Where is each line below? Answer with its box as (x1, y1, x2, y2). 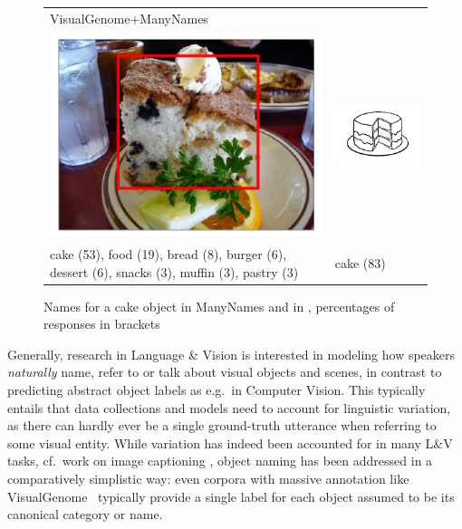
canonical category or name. (7, 505, 163, 524)
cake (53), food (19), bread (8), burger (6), (50, 244, 287, 263)
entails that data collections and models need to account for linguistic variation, (7, 398, 451, 417)
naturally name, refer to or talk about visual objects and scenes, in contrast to (7, 362, 442, 381)
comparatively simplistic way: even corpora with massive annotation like (7, 468, 409, 487)
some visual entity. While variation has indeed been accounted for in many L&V (7, 433, 453, 452)
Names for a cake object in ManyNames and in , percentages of (43, 296, 395, 315)
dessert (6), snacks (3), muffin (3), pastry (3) (50, 262, 299, 281)
